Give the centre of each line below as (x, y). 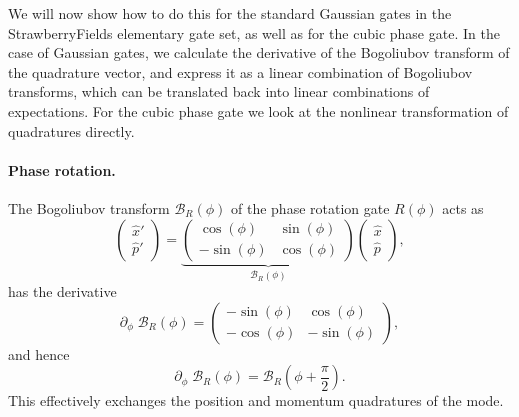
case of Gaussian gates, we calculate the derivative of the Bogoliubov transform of (259, 52)
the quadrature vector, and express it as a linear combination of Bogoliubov (240, 71)
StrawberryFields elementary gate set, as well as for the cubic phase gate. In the (254, 32)
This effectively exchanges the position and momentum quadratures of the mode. (256, 400)
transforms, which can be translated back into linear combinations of (219, 91)
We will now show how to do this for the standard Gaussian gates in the (230, 13)
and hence (39, 353)
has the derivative (62, 291)
